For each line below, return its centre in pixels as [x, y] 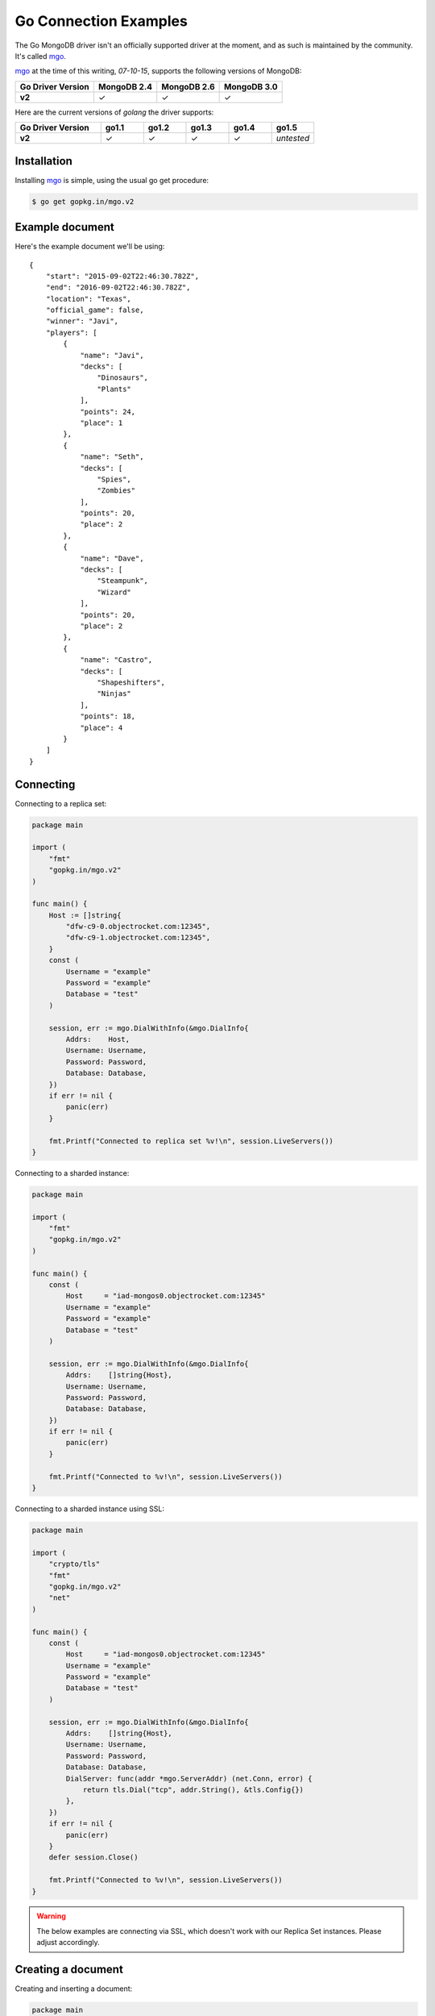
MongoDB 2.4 [125, 86]
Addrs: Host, [98, 1039]
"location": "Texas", [89, 299]
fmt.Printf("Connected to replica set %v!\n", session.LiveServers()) [191, 1141]
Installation [43, 161]
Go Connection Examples [101, 21]
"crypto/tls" [75, 1564]
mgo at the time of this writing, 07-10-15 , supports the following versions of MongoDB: [158, 71]
